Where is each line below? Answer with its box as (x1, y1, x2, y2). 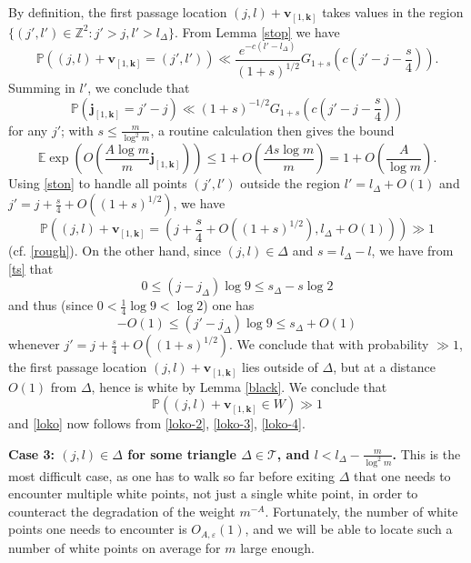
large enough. (240, 538, 315, 557)
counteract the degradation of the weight (8, 501, 235, 520)
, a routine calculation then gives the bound (150, 120, 395, 139)
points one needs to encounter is (8, 519, 187, 538)
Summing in (8, 78, 75, 97)
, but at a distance (333, 357, 436, 377)
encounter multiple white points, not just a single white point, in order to (8, 484, 418, 503)
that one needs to (353, 466, 451, 485)
